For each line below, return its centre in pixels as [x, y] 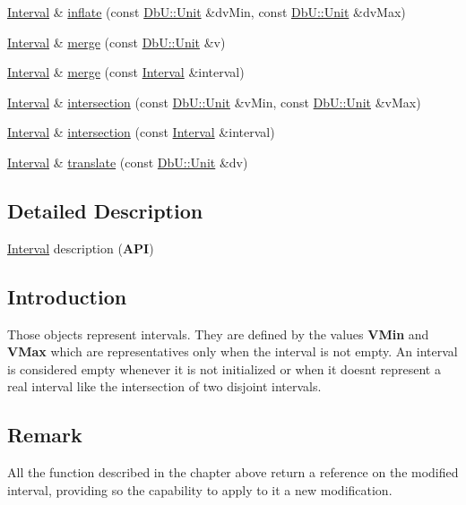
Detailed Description [105, 210]
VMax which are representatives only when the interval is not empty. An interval [233, 351]
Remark [45, 435]
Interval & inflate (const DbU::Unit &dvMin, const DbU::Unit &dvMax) [207, 12]
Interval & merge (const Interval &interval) [126, 72]
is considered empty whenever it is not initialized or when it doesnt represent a [224, 368]
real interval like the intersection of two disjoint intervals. [164, 386]
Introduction [67, 296]
